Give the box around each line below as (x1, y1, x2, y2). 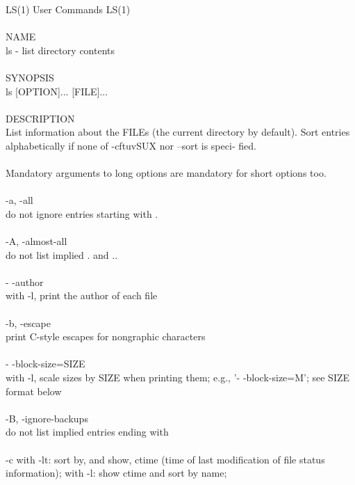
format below (6, 383, 62, 398)
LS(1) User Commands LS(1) (6, 2, 131, 16)
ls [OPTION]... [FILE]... (6, 84, 108, 98)
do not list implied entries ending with (6, 424, 169, 439)
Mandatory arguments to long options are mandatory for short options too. (6, 166, 327, 180)
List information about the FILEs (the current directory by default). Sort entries (6, 125, 350, 139)
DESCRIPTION (6, 111, 75, 125)
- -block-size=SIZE (6, 356, 85, 371)
